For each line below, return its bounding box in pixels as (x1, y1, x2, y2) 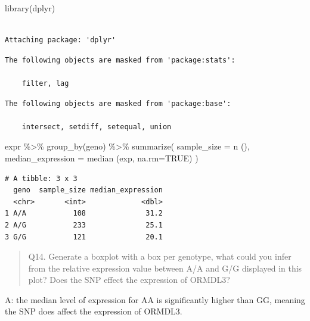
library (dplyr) (5, 2, 55, 14)
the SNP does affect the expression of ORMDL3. (5, 305, 182, 317)
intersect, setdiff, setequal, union (21, 122, 172, 131)
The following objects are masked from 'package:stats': (5, 55, 235, 64)
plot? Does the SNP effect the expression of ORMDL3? (28, 273, 230, 286)
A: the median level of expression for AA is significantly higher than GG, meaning (5, 293, 305, 306)
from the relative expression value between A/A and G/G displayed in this (28, 261, 302, 274)
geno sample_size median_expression (13, 186, 163, 195)
